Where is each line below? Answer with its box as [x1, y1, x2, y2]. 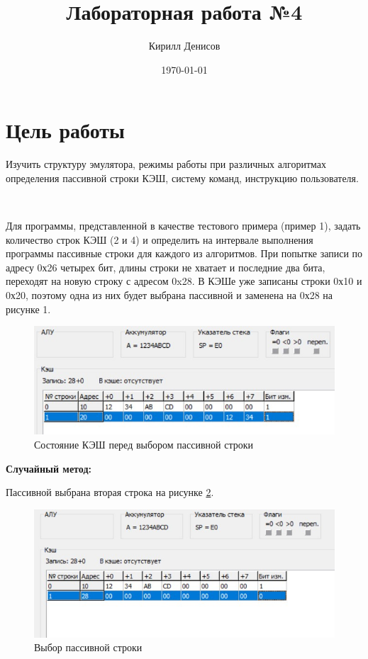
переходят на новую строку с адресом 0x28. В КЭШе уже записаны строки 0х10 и [6, 274, 362, 288]
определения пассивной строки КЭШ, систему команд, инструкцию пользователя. [6, 170, 359, 185]
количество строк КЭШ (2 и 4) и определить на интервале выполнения [6, 232, 313, 247]
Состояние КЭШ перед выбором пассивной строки [34, 437, 253, 452]
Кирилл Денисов [148, 38, 221, 53]
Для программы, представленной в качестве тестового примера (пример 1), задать [6, 218, 361, 233]
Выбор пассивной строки [34, 640, 143, 655]
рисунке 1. [6, 301, 51, 316]
